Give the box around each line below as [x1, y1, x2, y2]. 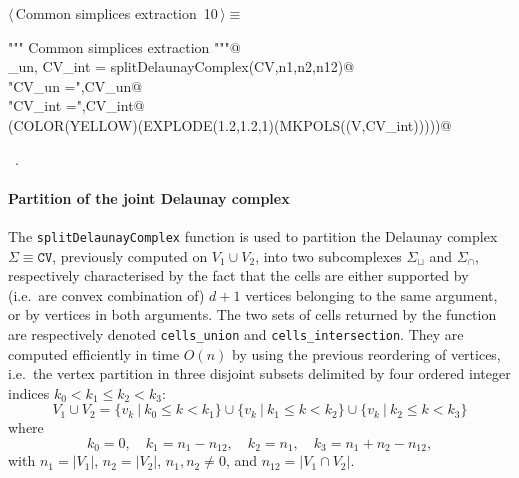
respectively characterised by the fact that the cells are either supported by [8, 265, 469, 286]
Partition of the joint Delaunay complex [8, 187, 290, 208]
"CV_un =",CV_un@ [8, 75, 143, 96]
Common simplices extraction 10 [15, 3, 218, 23]
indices [8, 382, 50, 403]
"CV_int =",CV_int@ [8, 95, 145, 116]
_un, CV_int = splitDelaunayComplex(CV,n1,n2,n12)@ [8, 56, 355, 77]
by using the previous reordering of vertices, [231, 343, 501, 364]
